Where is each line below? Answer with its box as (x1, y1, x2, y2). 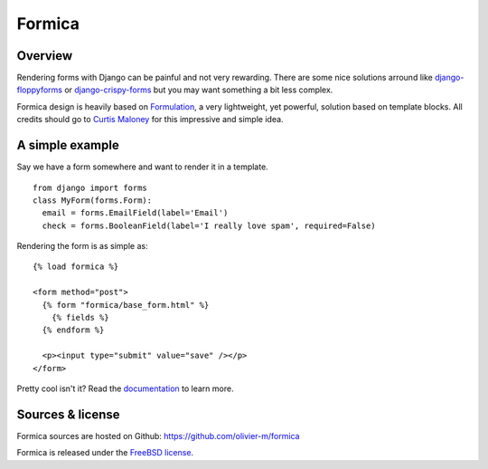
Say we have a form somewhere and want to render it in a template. (16, 161, 268, 172)
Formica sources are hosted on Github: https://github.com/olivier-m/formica (16, 430, 300, 441)
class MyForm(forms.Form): (33, 195, 153, 206)
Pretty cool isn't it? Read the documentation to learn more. (16, 383, 234, 394)
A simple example (16, 138, 119, 153)
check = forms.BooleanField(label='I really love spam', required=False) (42, 220, 376, 231)
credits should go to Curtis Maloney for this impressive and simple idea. (16, 114, 284, 125)
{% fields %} (51, 312, 109, 323)
